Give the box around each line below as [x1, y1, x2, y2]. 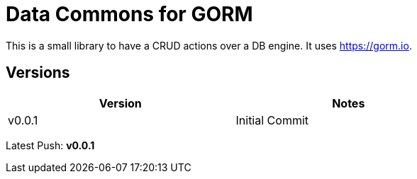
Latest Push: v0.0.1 [6, 139, 95, 151]
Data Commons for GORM [6, 2, 253, 26]
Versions [6, 64, 70, 82]
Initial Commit [235, 112, 309, 127]
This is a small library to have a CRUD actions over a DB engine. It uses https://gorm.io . [6, 39, 412, 52]
